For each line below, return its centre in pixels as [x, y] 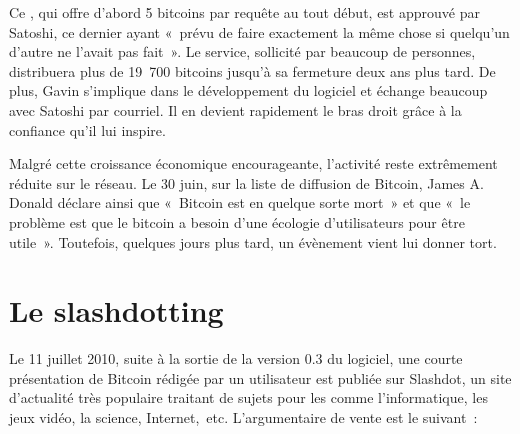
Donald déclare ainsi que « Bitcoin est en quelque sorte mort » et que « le [240, 202]
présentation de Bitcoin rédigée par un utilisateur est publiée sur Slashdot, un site [260, 377]
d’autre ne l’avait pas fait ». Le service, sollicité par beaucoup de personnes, [242, 51]
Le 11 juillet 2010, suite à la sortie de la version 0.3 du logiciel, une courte [236, 358]
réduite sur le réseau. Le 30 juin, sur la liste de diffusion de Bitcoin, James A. [246, 182]
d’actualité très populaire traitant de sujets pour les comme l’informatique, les [248, 397]
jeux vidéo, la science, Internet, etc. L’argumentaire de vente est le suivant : [243, 417]
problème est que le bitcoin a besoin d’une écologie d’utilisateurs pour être [237, 221]
